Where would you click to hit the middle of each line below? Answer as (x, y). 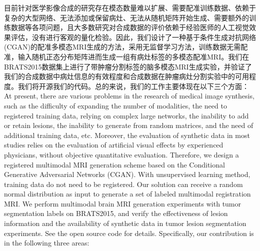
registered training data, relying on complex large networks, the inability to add (126, 115)
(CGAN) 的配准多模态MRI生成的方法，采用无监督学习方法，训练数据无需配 (126, 47)
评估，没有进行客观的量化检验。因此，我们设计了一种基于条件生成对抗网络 (133, 37)
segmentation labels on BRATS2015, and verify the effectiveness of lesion (116, 213)
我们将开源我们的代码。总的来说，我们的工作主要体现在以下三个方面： (133, 86)
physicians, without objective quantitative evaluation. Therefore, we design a (121, 154)
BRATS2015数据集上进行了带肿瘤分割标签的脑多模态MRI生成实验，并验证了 (128, 66)
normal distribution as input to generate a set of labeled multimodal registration (127, 194)
